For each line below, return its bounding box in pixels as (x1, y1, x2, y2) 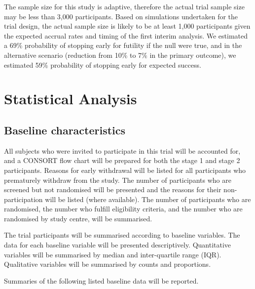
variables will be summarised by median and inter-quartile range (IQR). (4, 249, 221, 259)
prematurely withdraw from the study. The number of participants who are (4, 174, 231, 185)
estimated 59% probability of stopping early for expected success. (4, 59, 201, 70)
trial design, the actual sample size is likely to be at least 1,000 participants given (4, 21, 251, 31)
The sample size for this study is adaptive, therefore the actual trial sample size (4, 1, 245, 11)
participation (4, 194, 43, 204)
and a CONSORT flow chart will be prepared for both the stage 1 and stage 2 (4, 155, 240, 165)
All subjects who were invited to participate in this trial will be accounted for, (4, 145, 241, 156)
